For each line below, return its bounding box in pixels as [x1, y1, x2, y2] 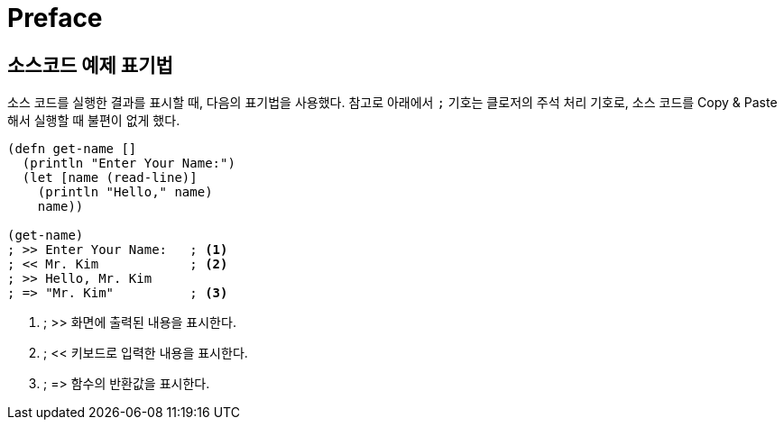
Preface [7, 3, 103, 33]
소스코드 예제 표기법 [7, 53, 173, 77]
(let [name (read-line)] [22, 170, 198, 186]
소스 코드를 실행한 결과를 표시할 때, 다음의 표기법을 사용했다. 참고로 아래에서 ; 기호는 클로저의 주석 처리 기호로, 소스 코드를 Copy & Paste [7, 95, 778, 111]
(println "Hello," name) [37, 185, 213, 200]
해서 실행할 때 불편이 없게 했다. [7, 113, 180, 129]
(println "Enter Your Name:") [22, 156, 235, 171]
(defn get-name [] [7, 141, 137, 157]
